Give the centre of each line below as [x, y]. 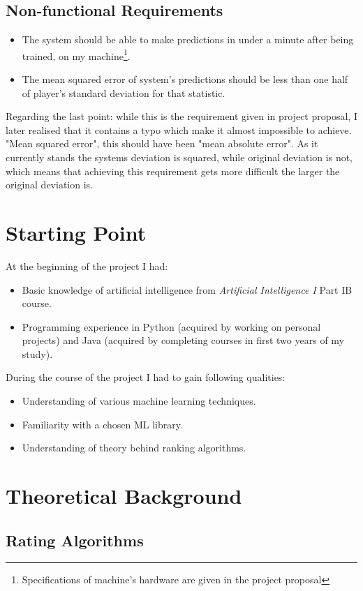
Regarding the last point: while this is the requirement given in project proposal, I [181, 116]
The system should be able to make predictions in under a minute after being [188, 39]
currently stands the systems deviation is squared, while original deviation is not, [179, 157]
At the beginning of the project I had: [87, 265]
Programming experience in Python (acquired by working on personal [171, 326]
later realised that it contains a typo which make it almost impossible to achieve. [179, 129]
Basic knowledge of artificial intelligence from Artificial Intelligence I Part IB [187, 289]
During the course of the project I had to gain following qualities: [146, 377]
